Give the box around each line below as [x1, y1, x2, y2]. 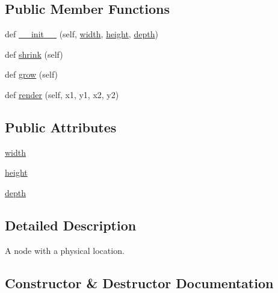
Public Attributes [5, 117, 117, 136]
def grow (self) [5, 68, 58, 81]
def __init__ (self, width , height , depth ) [5, 28, 158, 40]
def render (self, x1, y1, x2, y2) [5, 88, 119, 100]
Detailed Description [5, 215, 137, 234]
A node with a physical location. [5, 244, 125, 256]
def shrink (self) [5, 48, 63, 60]
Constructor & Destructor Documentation [5, 273, 274, 292]
